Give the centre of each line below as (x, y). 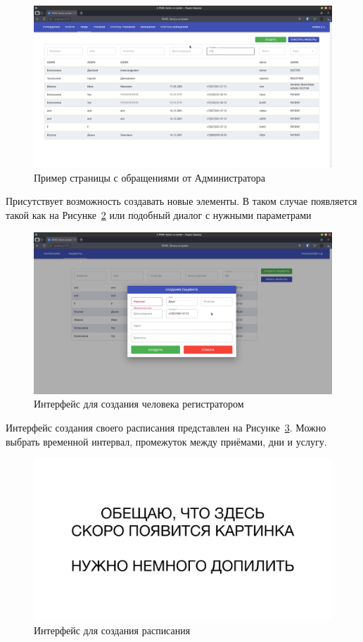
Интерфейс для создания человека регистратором (139, 404)
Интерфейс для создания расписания (112, 630)
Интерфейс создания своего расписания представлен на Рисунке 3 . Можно (166, 427)
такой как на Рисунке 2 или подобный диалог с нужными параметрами (159, 215)
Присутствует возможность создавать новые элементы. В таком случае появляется (181, 201)
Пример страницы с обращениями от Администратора (149, 177)
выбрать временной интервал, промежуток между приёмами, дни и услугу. (166, 441)
